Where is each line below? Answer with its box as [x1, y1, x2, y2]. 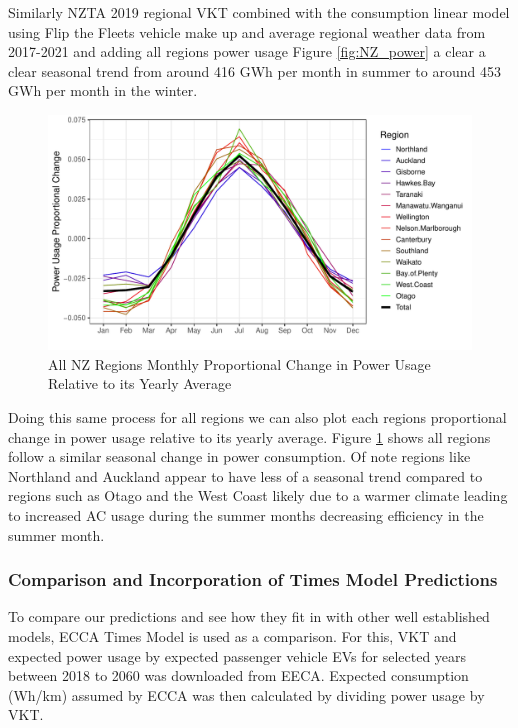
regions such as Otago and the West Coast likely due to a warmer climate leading [8, 485, 508, 506]
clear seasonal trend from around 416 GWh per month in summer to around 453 [8, 60, 501, 81]
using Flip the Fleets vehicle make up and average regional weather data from [8, 21, 486, 42]
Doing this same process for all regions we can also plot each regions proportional [8, 406, 507, 427]
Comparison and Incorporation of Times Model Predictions [8, 567, 498, 592]
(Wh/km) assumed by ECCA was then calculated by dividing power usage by [8, 684, 485, 705]
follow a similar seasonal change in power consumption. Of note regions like [8, 446, 471, 467]
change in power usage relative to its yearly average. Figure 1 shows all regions [8, 426, 491, 447]
